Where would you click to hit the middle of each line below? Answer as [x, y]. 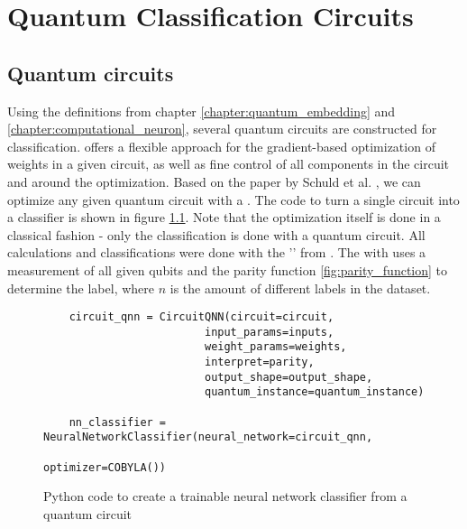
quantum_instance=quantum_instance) [314, 392]
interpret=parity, [259, 362]
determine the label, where [81, 288]
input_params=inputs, [269, 332]
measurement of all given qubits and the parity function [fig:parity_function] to [228, 269]
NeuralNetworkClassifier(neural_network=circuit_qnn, [208, 437]
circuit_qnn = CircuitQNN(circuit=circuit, [201, 317]
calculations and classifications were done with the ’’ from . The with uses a [217, 252]
